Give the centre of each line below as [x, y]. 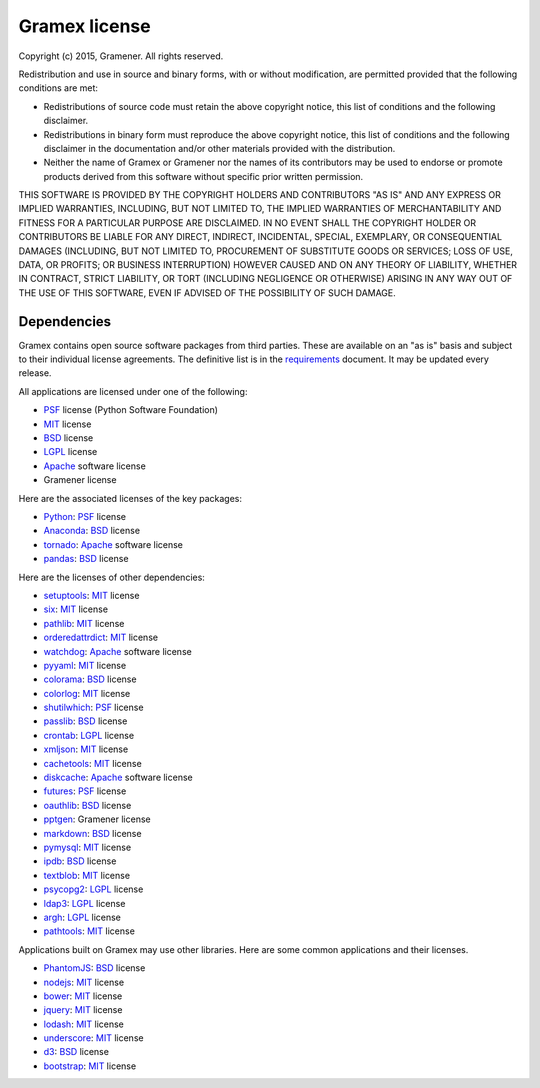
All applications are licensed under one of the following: [133, 391]
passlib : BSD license [85, 721]
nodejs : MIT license [84, 982]
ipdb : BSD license [80, 861]
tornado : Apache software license [113, 544]
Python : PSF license [85, 516]
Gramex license [84, 26]
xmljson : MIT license [86, 749]
